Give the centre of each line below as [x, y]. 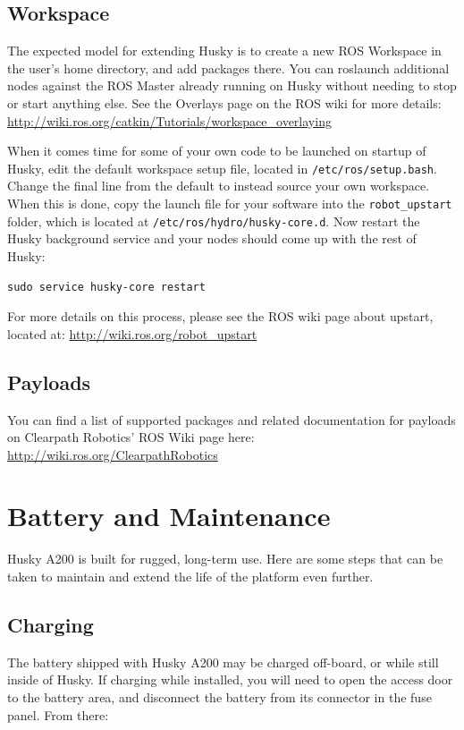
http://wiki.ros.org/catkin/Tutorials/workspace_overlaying [169, 120]
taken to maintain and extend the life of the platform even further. [190, 576]
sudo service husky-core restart [106, 287]
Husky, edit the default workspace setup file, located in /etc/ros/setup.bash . [222, 168]
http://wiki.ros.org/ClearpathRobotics [113, 454]
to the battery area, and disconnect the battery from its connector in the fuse [219, 696]
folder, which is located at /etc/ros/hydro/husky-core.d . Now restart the [214, 221]
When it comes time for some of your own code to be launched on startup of [217, 151]
